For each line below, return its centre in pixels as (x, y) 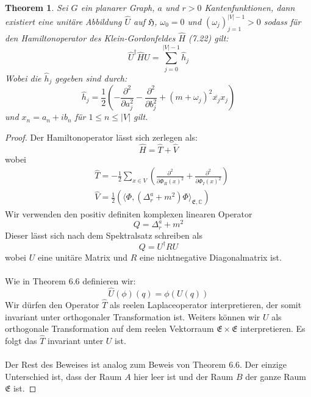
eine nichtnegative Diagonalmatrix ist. (210, 257)
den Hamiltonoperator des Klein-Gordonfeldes (90, 38)
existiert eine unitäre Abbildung (63, 22)
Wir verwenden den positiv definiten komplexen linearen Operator (129, 213)
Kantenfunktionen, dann (250, 7)
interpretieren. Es (273, 328)
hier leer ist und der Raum (184, 376)
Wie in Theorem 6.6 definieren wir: (70, 280)
